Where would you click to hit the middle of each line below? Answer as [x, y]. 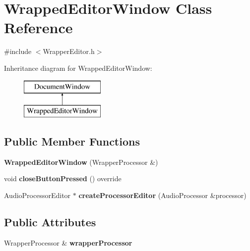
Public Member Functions [72, 141]
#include [18, 51]
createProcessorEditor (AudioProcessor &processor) [162, 195]
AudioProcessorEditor [37, 195]
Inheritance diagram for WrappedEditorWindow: [78, 68]
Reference [38, 27]
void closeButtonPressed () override [63, 178]
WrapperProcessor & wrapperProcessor [68, 242]
